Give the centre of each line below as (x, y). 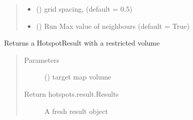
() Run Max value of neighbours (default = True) (113, 26)
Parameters (42, 59)
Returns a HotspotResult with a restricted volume (82, 43)
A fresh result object (76, 111)
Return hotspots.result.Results (71, 93)
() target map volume (78, 77)
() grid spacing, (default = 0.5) (84, 9)
